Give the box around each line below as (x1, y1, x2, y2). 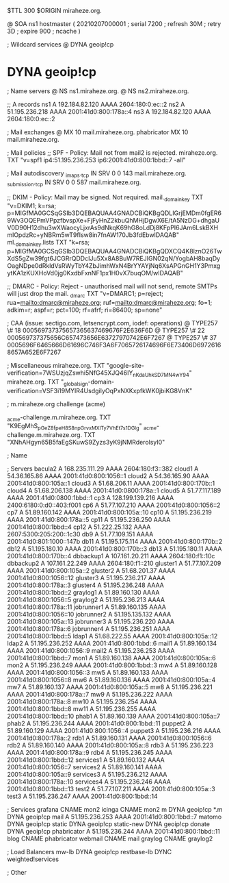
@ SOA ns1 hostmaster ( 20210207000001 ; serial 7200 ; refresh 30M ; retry (7, 20, 221, 27)
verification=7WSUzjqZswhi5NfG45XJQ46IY (7, 369, 133, 377)
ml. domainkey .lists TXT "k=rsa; (7, 238, 90, 248)
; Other (7, 869, 27, 877)
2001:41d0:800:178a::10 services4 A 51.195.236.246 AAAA (7, 778, 171, 786)
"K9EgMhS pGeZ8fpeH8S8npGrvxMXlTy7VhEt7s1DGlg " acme (7, 422, 157, 432)
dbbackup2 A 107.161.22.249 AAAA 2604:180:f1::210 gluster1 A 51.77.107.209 (7, 559, 221, 568)
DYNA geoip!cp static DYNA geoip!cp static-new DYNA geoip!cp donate (7, 820, 211, 828)
